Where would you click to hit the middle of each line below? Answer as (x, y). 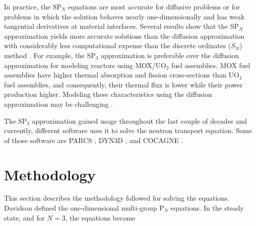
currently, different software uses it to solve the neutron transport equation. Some (128, 130)
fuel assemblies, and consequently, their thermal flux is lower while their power (124, 84)
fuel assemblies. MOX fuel (211, 65)
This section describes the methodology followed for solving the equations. (117, 198)
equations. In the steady (207, 208)
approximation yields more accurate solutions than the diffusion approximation (124, 36)
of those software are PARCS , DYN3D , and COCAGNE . (94, 140)
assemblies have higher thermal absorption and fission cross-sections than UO (122, 75)
